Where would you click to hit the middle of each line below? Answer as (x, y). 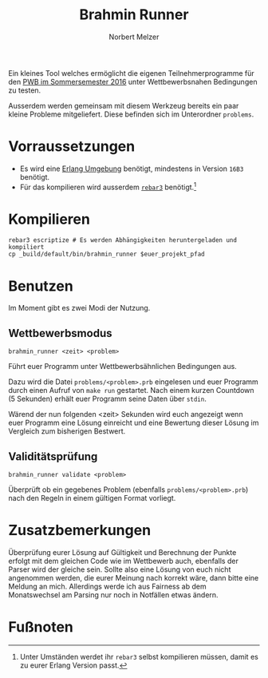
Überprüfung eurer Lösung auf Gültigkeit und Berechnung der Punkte (122, 552)
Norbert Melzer (134, 37)
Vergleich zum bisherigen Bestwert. (67, 431)
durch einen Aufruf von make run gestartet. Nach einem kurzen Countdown (131, 391)
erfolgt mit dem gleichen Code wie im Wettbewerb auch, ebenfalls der (124, 561)
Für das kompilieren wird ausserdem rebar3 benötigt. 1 (108, 186)
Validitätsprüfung (53, 456)
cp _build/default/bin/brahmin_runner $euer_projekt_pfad (106, 254)
